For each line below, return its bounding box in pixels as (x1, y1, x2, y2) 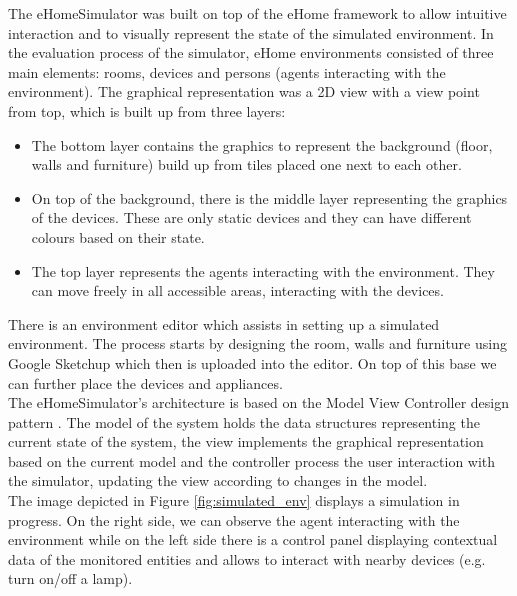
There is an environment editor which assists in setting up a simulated (8, 313, 440, 334)
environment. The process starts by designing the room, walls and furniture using (8, 333, 507, 354)
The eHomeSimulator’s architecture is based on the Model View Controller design (8, 392, 509, 413)
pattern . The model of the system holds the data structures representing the (8, 411, 480, 432)
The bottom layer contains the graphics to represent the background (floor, (31, 134, 493, 155)
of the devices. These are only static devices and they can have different (31, 207, 472, 228)
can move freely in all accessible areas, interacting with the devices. (31, 280, 444, 301)
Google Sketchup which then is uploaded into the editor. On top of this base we (8, 352, 497, 373)
